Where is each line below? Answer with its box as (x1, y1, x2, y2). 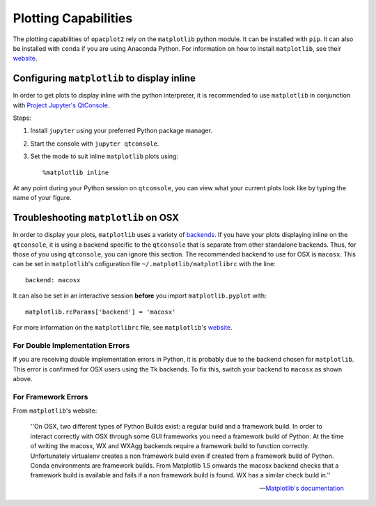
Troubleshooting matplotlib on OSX (13, 212, 180, 224)
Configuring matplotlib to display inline (13, 72, 196, 84)
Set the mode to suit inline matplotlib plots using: (30, 152, 179, 160)
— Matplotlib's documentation (259, 484, 344, 492)
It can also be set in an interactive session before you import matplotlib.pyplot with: (13, 291, 267, 300)
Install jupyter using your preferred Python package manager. (30, 126, 212, 135)
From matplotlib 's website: (13, 406, 97, 415)
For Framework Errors (13, 392, 88, 401)
